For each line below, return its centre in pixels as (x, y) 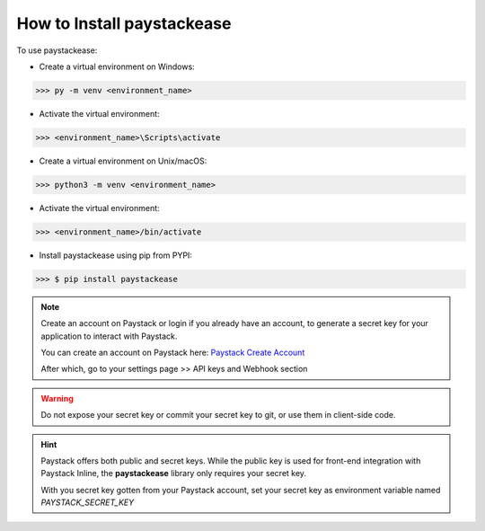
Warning (57, 398)
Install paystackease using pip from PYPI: (116, 255)
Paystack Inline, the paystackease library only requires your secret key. (174, 473)
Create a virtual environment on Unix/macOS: (123, 161)
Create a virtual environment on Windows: (117, 66)
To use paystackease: (57, 50)
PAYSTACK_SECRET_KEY (88, 502)
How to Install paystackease (124, 23)
